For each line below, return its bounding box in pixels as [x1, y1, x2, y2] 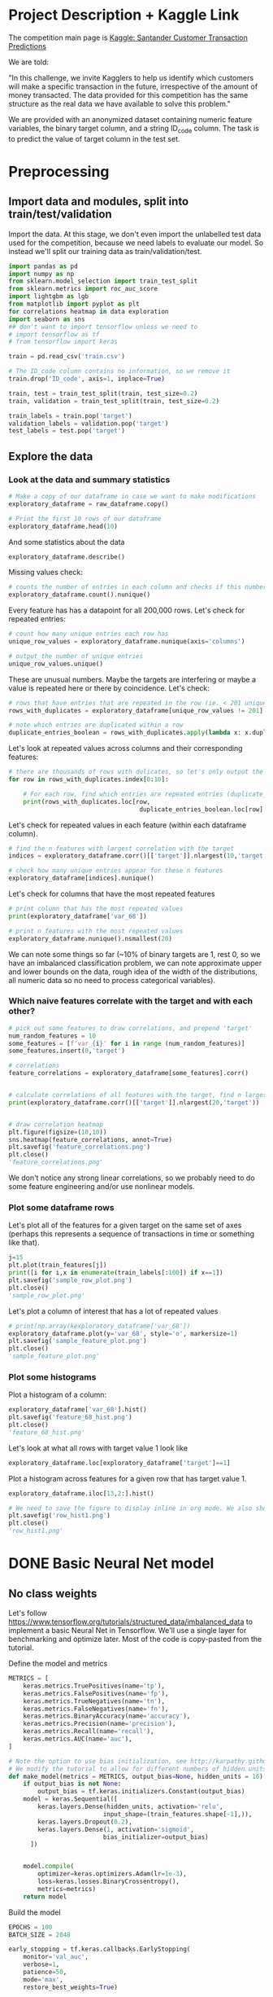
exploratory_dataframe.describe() [8, 552, 126, 561]
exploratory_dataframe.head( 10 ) [8, 522, 118, 530]
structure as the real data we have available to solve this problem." [8, 99, 232, 108]
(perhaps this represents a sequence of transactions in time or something [8, 1229, 254, 1239]
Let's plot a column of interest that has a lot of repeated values [8, 1306, 219, 1316]
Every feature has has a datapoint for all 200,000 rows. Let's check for [8, 605, 245, 616]
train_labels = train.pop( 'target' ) [8, 411, 132, 420]
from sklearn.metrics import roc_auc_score [8, 285, 158, 293]
